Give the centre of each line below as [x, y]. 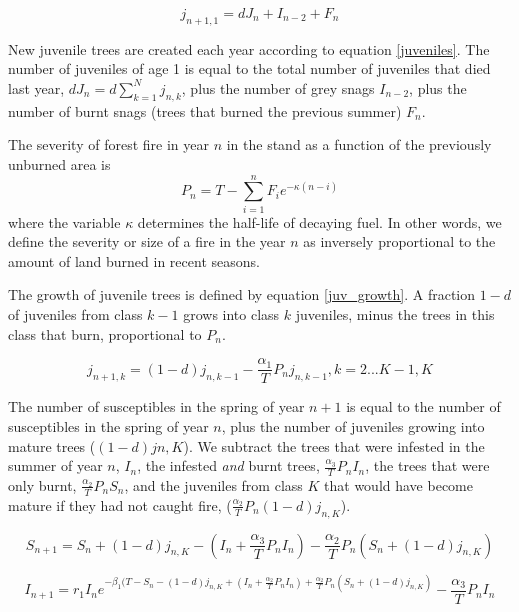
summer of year [55, 465]
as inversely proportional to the [399, 241]
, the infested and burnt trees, [228, 465]
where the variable [64, 221]
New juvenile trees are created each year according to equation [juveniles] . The [249, 48]
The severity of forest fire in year [108, 144]
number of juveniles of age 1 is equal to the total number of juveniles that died [249, 68]
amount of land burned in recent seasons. [134, 260]
